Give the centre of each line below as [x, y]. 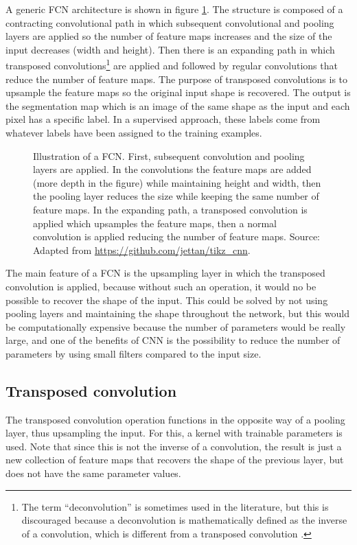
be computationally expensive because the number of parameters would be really [176, 326]
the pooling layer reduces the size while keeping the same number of [176, 196]
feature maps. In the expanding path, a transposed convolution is [170, 209]
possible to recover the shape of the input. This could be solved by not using [167, 300]
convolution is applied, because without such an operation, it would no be [161, 286]
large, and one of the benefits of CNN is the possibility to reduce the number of [173, 340]
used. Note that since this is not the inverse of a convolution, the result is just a [174, 446]
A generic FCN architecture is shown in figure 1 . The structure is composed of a [174, 9]
